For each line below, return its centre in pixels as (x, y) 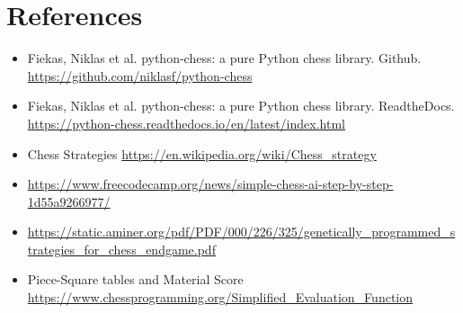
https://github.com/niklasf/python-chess (140, 75)
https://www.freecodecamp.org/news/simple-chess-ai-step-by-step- (210, 184)
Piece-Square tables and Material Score (135, 279)
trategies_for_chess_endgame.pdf (121, 249)
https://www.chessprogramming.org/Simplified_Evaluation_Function (220, 297)
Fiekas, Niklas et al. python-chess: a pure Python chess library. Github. (224, 58)
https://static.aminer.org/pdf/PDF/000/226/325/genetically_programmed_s (241, 232)
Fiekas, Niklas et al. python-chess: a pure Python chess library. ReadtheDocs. (241, 106)
